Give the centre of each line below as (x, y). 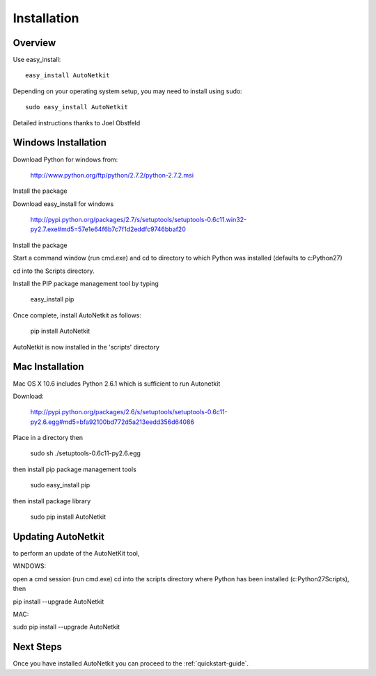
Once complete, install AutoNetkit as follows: (77, 315)
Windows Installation (60, 143)
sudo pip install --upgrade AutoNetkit (66, 627)
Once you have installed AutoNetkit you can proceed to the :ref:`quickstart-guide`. (131, 663)
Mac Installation (48, 367)
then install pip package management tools (75, 469)
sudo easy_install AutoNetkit (77, 107)
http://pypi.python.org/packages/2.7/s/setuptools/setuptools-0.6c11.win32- (139, 220)
